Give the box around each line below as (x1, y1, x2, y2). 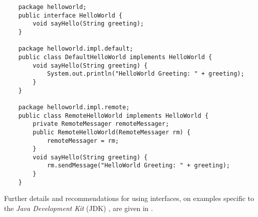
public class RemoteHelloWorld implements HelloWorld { (18, 112, 209, 119)
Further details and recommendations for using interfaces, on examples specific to (4, 193, 254, 203)
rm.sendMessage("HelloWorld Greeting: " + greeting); (47, 162, 230, 169)
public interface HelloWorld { (18, 12, 123, 19)
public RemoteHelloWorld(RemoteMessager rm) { (33, 128, 191, 136)
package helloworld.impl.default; (18, 45, 133, 53)
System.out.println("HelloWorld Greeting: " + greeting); (47, 70, 244, 78)
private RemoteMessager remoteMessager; (33, 120, 169, 128)
